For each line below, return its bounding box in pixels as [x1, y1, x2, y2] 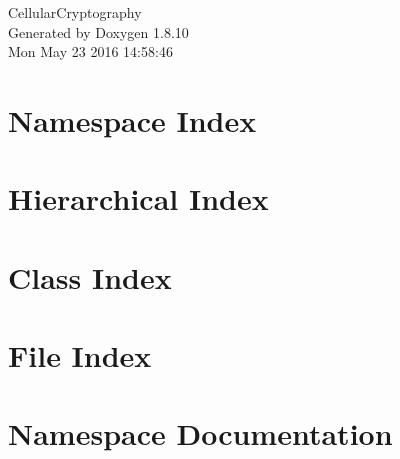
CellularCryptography [8, 2, 142, 22]
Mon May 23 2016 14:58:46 [8, 41, 173, 62]
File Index [8, 335, 152, 376]
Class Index [8, 256, 172, 297]
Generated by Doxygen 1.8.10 [8, 21, 189, 42]
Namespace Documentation [8, 413, 393, 454]
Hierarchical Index [8, 178, 269, 219]
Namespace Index [8, 99, 257, 140]
